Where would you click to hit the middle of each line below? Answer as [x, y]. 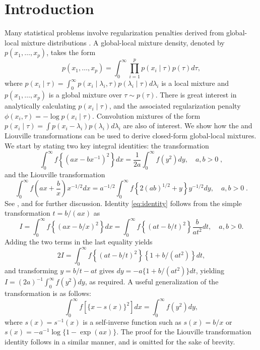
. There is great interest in [196, 95]
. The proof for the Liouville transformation [184, 332]
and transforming [31, 270]
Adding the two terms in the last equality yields [79, 242]
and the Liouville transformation [55, 174]
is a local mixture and [195, 83]
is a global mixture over [85, 95]
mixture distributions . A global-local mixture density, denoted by [123, 42]
